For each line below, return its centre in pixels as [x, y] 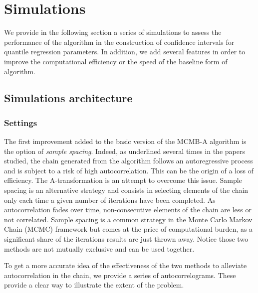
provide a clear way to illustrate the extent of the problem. [94, 285]
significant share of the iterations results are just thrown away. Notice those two [126, 239]
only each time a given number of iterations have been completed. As [110, 200]
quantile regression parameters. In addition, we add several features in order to [125, 52]
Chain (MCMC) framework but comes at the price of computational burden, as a [129, 229]
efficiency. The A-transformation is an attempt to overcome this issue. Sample [123, 180]
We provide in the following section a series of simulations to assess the [113, 32]
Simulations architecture [68, 98]
